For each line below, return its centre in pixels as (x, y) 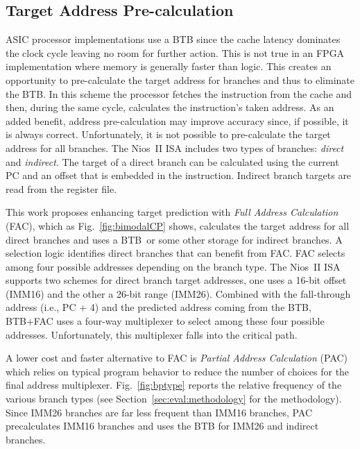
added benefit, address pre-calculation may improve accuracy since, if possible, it (177, 120)
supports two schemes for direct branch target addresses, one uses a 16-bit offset (176, 280)
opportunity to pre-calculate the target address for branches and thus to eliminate (180, 79)
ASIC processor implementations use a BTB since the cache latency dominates (173, 39)
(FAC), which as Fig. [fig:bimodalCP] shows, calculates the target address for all (178, 225)
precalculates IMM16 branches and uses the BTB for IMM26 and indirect (162, 426)
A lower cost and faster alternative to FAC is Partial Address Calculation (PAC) (177, 358)
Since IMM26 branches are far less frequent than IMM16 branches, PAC (159, 412)
